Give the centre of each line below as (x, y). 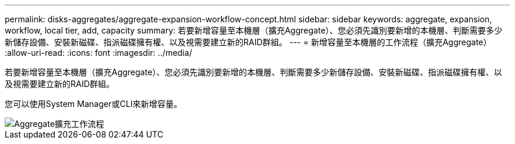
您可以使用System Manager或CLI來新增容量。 (93, 104)
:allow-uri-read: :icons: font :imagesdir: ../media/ (98, 53)
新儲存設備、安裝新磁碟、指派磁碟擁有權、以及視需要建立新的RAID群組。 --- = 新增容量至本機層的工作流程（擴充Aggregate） (248, 42)
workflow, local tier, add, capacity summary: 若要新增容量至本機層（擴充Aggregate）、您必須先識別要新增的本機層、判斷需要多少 (254, 30)
